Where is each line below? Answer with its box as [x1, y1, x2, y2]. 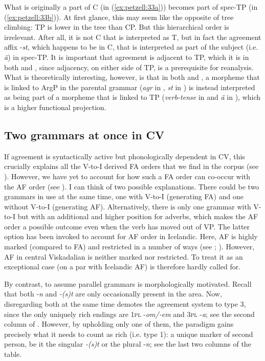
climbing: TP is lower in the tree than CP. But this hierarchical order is [4, 22, 229, 32]
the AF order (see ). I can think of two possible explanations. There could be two [4, 181, 259, 192]
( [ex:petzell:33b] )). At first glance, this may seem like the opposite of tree [4, 11, 234, 22]
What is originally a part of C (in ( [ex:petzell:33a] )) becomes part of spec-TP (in [4, 2, 258, 12]
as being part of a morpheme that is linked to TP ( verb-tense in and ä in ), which [4, 92, 261, 102]
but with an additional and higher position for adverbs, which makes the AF [17, 211, 258, 222]
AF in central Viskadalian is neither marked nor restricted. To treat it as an [4, 251, 243, 262]
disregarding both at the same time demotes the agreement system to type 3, [4, 299, 246, 309]
